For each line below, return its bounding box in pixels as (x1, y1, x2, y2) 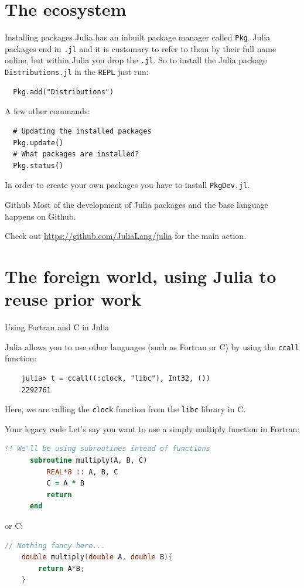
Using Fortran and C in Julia (5, 321, 110, 333)
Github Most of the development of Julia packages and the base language (5, 198, 268, 210)
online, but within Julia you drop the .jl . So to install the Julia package (5, 54, 267, 66)
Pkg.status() (13, 161, 64, 170)
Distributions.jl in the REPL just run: (5, 66, 149, 78)
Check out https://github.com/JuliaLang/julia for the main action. (5, 230, 247, 242)
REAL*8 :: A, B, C (46, 467, 118, 476)
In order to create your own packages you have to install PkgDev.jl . (5, 179, 250, 191)
